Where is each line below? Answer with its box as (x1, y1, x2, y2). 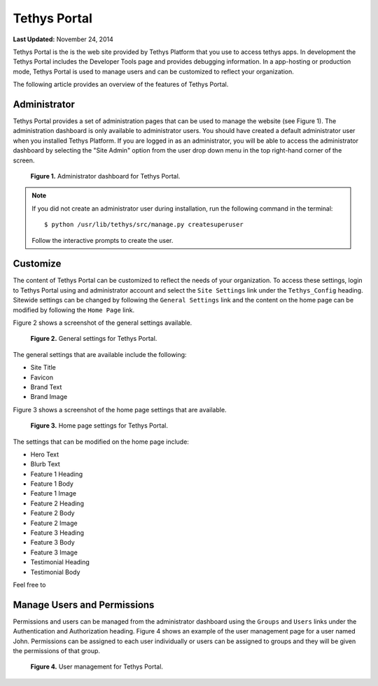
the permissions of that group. (13, 647, 101, 655)
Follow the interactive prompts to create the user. (31, 236, 174, 244)
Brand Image (30, 393, 68, 401)
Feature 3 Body (30, 538, 75, 547)
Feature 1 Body (30, 479, 73, 488)
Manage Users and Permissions (13, 598, 155, 610)
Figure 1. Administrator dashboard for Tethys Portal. (30, 171, 181, 180)
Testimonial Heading (30, 558, 90, 566)
